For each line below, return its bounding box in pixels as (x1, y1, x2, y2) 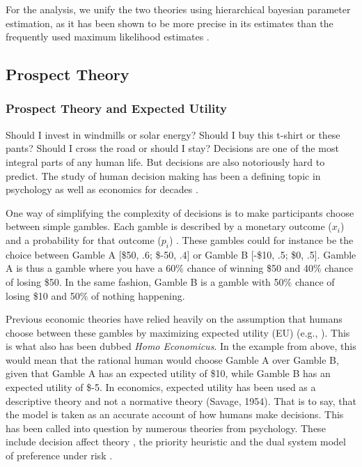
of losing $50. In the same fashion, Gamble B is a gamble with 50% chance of (6, 274, 335, 289)
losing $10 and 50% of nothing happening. (6, 288, 185, 303)
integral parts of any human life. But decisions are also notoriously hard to (6, 154, 325, 169)
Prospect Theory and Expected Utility (6, 100, 227, 117)
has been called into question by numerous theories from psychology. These (6, 420, 326, 435)
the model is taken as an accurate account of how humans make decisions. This (6, 407, 344, 422)
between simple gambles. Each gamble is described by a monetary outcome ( (6, 219, 332, 233)
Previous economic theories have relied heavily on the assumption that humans (6, 312, 343, 326)
